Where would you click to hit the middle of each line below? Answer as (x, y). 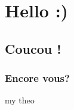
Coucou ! (33, 48)
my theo (20, 100)
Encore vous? (37, 78)
